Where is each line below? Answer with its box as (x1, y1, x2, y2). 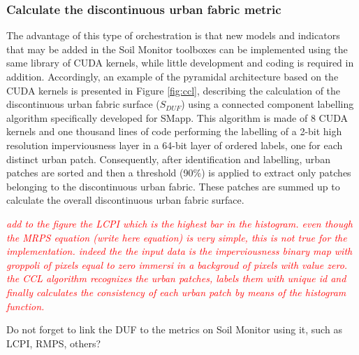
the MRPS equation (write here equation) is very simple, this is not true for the (6, 230, 347, 244)
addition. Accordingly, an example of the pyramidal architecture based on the (6, 69, 339, 83)
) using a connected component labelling (181, 97, 354, 111)
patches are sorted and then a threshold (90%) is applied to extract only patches (6, 165, 351, 180)
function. (6, 298, 45, 313)
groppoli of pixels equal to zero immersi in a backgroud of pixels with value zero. (6, 257, 348, 272)
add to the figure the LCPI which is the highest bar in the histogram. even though (6, 216, 353, 230)
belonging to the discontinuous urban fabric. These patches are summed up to (6, 179, 340, 193)
